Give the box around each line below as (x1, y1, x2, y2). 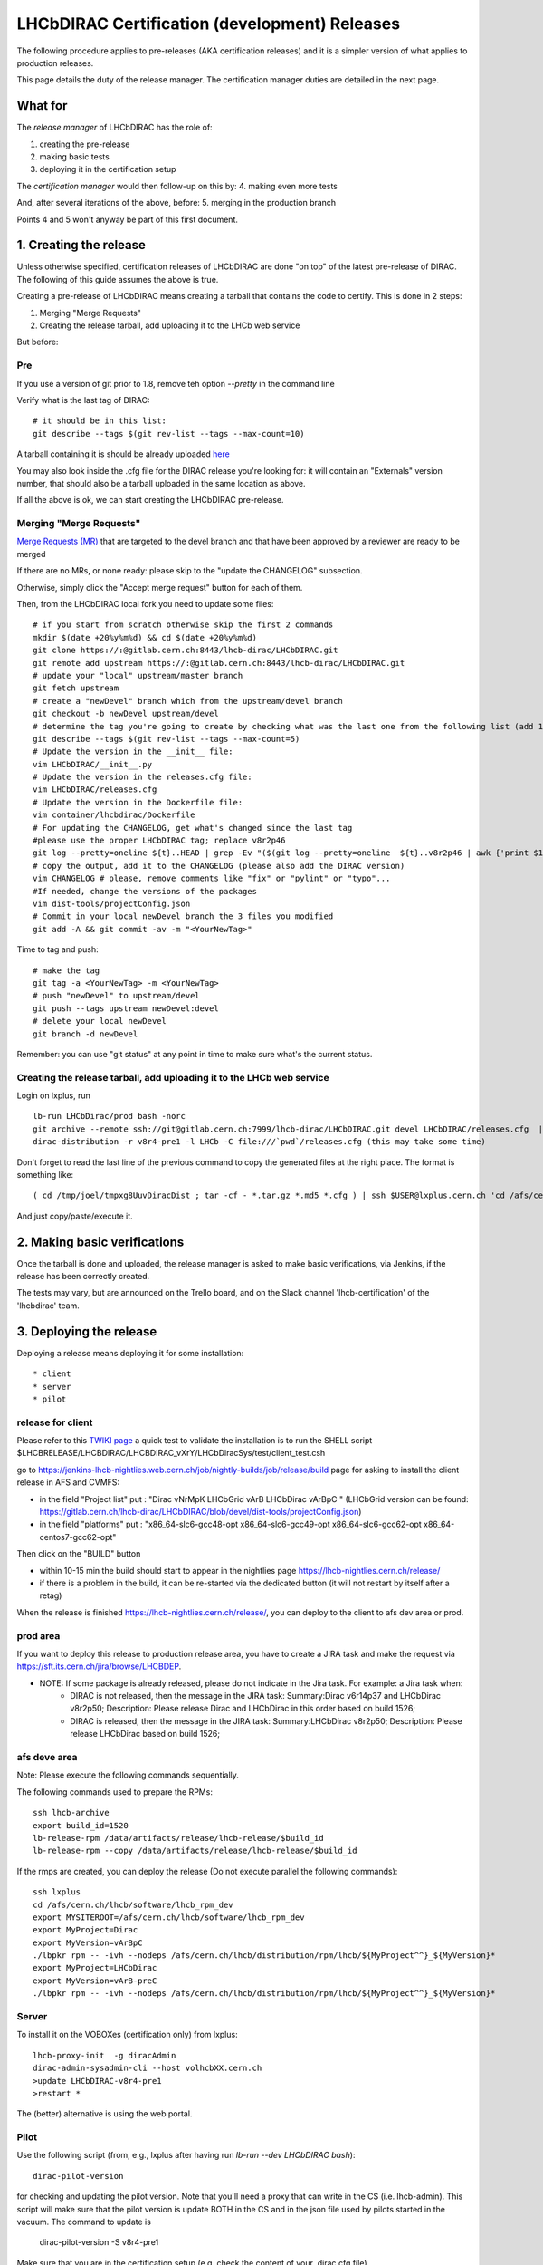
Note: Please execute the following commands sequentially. (16, 1769, 240, 1780)
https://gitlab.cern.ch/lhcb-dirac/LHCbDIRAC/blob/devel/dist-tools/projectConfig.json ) (39, 1507, 362, 1518)
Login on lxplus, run (16, 1090, 90, 1101)
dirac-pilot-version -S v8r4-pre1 (39, 2237, 159, 2248)
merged (16, 548, 46, 559)
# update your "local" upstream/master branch (33, 670, 243, 680)
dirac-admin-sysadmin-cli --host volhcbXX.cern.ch (33, 2063, 262, 2074)
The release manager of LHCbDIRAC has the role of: (16, 122, 213, 133)
